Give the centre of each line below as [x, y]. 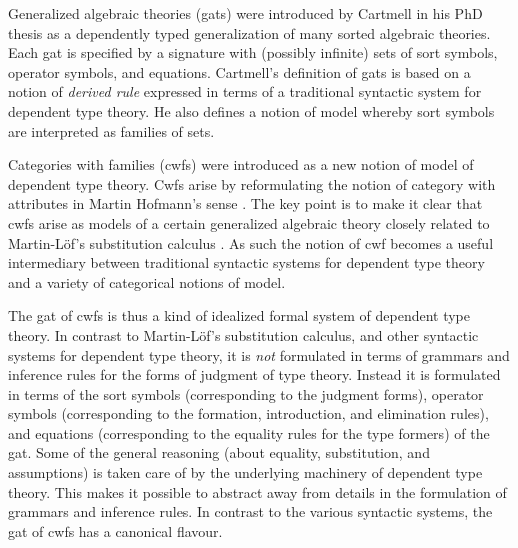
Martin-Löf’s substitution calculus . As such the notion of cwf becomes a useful [251, 242]
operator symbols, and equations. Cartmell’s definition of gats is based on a [239, 71]
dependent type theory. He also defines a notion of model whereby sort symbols [251, 110]
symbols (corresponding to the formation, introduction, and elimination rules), [248, 413]
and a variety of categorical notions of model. [147, 281]
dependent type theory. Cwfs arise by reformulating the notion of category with [252, 183]
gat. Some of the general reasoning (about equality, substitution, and [219, 452]
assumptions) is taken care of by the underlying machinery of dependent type [245, 472]
